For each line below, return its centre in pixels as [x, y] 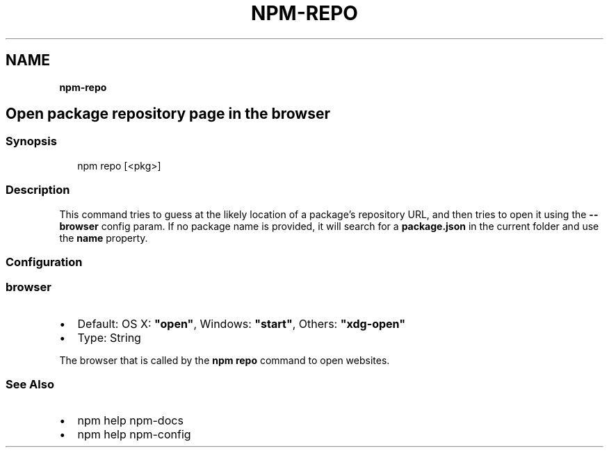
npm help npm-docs [130, 421]
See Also [30, 385]
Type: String [109, 337]
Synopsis [31, 141]
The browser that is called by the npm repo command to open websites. [225, 360]
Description [38, 190]
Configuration [44, 262]
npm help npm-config [134, 435]
